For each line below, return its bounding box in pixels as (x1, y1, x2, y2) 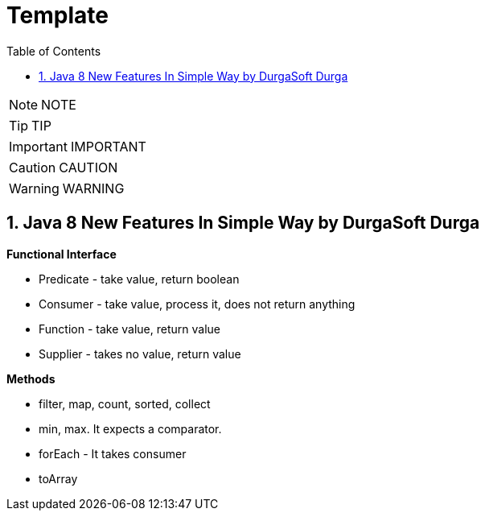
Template (6, 2, 109, 29)
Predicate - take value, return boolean (39, 271, 240, 286)
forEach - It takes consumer (39, 446, 187, 461)
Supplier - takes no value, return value (39, 346, 241, 361)
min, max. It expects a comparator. (39, 421, 222, 436)
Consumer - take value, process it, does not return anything (39, 296, 356, 311)
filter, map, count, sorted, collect (39, 396, 211, 411)
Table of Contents (6, 43, 101, 58)
